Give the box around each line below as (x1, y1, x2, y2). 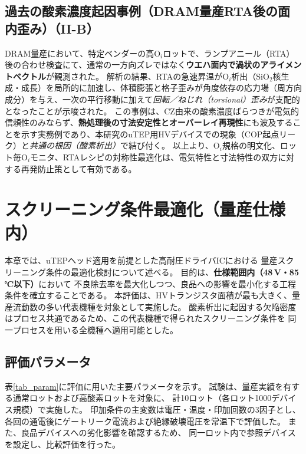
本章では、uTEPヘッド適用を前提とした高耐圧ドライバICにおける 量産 (5, 254, 278, 267)
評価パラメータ (5, 352, 91, 370)
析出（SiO (231, 70, 269, 82)
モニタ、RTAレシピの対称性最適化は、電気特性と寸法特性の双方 (30, 150, 278, 163)
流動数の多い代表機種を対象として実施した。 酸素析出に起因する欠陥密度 (12, 300, 297, 312)
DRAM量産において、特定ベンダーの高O (5, 47, 161, 59)
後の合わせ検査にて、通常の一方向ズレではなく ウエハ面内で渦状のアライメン (5, 58, 302, 71)
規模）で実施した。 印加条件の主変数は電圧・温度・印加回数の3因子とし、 (12, 403, 301, 415)
